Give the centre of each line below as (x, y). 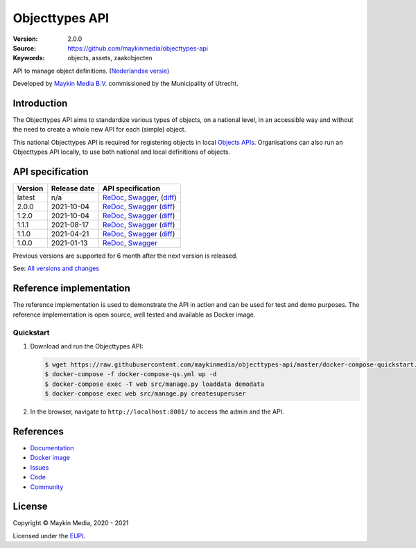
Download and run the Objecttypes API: (87, 346)
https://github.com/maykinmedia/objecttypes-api (138, 48)
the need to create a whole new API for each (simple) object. (99, 130)
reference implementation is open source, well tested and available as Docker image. (134, 315)
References (38, 431)
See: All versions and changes (56, 268)
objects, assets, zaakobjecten (110, 58)
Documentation (52, 448)
